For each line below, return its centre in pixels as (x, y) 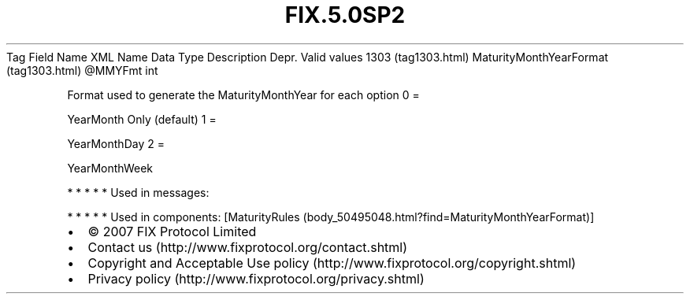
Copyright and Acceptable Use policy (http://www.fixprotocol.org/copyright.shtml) (332, 263)
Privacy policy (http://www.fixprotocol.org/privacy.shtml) (256, 278)
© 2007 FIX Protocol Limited (172, 231)
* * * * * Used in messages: (138, 192)
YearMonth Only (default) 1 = (142, 119)
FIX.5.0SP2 (345, 15)
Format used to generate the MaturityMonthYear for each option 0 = (243, 94)
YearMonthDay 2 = (116, 143)
